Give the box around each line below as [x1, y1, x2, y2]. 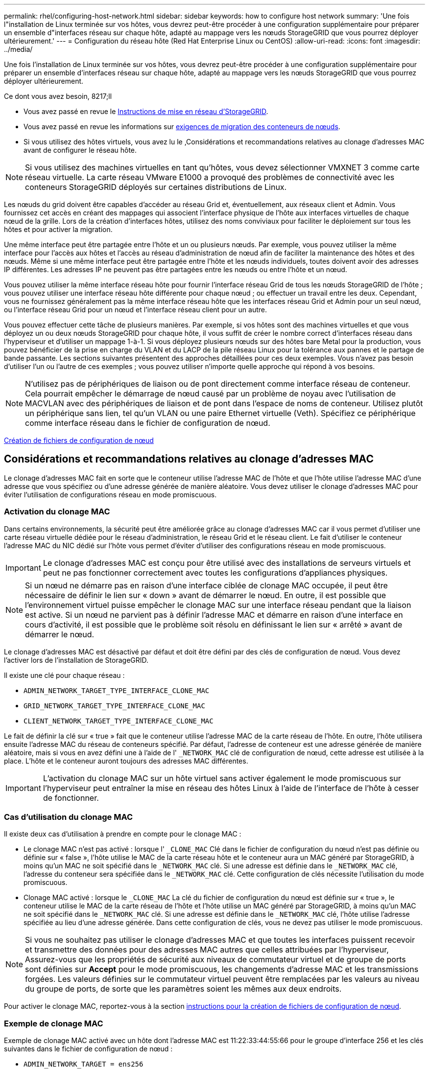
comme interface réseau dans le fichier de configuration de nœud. [25, 418, 270, 428]
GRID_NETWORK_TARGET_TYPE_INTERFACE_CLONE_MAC [24, 701, 205, 710]
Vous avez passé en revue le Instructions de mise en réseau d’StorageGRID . [24, 107, 268, 116]
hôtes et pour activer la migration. [4, 225, 113, 233]
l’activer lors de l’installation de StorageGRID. [4, 655, 149, 664]
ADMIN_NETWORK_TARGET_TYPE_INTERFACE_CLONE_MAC [24, 686, 210, 695]
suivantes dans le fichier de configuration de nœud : [4, 1045, 173, 1053]
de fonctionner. [43, 792, 99, 803]
